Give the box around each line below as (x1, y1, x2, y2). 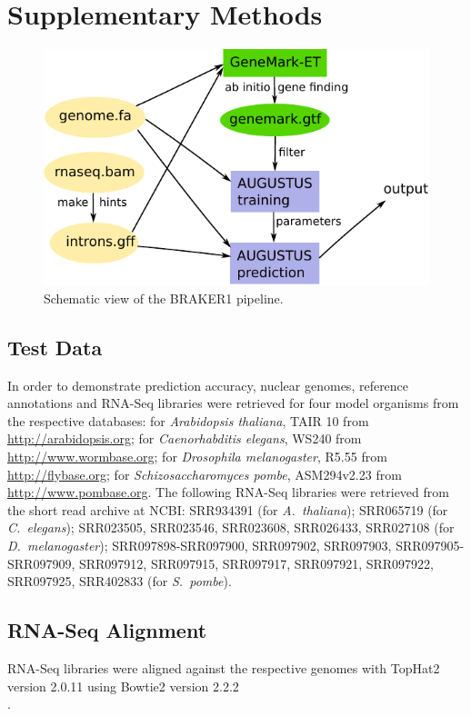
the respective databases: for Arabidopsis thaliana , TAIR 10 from (7, 411, 369, 430)
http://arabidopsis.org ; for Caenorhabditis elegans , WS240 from (7, 429, 362, 448)
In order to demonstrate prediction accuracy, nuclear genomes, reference (7, 375, 409, 394)
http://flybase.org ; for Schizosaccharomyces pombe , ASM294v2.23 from (7, 464, 402, 483)
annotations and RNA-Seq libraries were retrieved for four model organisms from (7, 393, 459, 413)
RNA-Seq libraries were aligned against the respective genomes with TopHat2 (7, 658, 440, 677)
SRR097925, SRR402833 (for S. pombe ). (7, 572, 232, 591)
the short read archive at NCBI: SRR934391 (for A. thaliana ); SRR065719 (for (7, 500, 448, 519)
